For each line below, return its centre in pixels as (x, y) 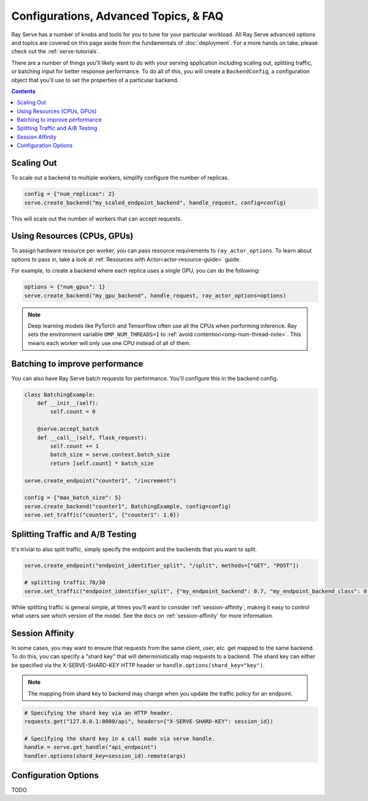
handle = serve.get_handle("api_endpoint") (91, 747)
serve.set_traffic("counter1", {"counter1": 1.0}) (102, 515)
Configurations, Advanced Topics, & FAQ (117, 16)
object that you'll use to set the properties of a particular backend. (95, 80)
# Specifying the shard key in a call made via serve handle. (120, 738)
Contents (24, 91)
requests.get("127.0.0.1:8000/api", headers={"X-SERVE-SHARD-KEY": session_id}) (149, 721)
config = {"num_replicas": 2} (70, 194)
